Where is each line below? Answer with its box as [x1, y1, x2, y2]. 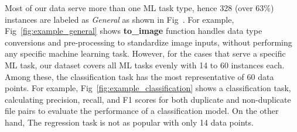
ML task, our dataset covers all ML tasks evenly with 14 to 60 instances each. [5, 58, 285, 71]
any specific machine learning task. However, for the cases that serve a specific [5, 47, 286, 60]
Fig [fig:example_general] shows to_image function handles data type [5, 25, 262, 37]
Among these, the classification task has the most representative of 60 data [5, 70, 274, 82]
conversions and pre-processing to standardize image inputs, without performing [5, 36, 292, 48]
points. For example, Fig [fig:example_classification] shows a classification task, [5, 82, 291, 94]
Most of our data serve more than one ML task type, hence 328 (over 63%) [5, 2, 274, 13]
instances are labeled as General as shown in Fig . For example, [5, 13, 234, 25]
